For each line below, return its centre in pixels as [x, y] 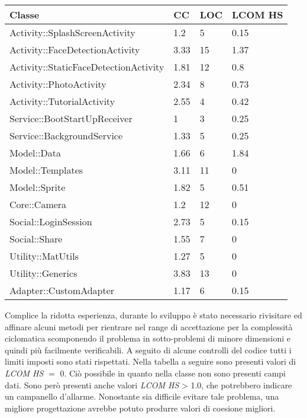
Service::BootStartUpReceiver [71, 118]
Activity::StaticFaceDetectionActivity [87, 67]
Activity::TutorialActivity [62, 101]
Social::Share [36, 239]
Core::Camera [38, 204]
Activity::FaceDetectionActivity [75, 50]
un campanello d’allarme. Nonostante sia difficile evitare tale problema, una [142, 396]
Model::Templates [46, 170]
